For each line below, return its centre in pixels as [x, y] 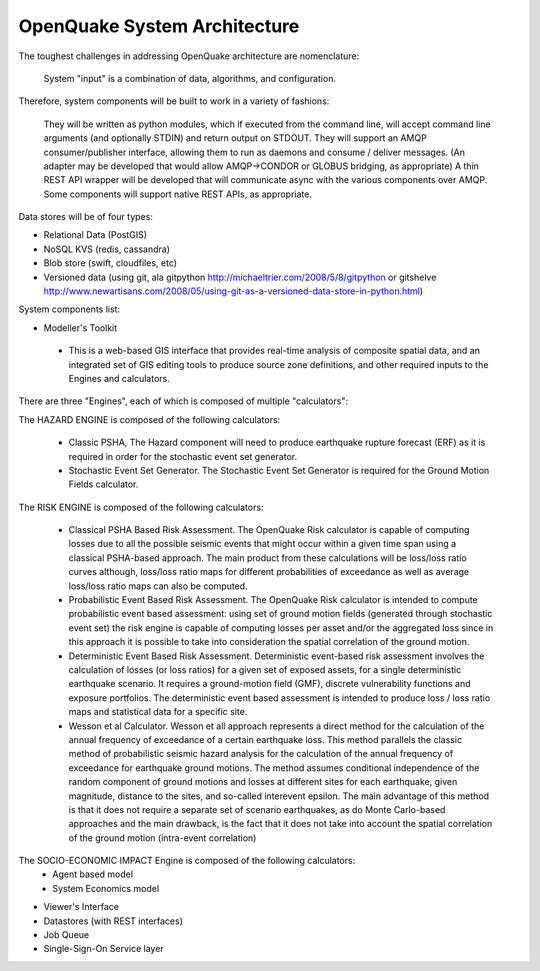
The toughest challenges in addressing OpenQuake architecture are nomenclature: [189, 56]
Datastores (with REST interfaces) [113, 921]
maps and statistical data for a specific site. [158, 712]
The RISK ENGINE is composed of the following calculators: [141, 507]
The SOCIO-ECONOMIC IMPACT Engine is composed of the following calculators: [187, 861]
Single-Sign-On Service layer [103, 949]
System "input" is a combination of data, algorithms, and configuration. [190, 78]
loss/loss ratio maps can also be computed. [158, 586]
